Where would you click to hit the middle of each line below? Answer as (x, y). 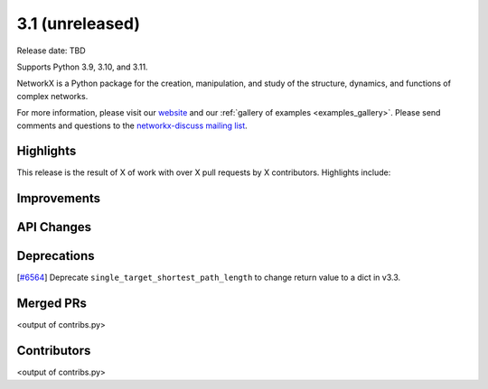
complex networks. (52, 96)
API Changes (54, 227)
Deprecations (56, 256)
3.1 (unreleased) (78, 23)
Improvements (59, 199)
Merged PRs (52, 304)
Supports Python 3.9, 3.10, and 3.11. (82, 67)
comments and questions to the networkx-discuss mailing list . (132, 125)
